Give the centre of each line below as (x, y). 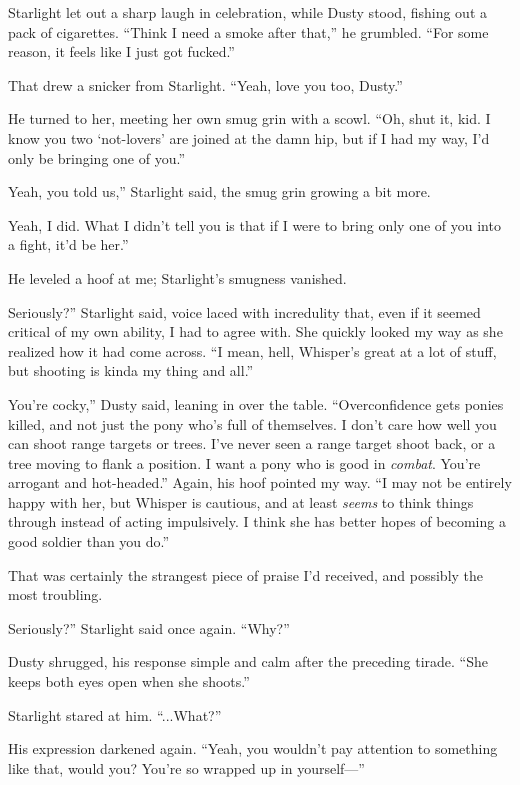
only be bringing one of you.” (97, 157)
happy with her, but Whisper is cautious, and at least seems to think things (241, 501)
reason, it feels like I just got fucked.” (121, 51)
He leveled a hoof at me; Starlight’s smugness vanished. (177, 277)
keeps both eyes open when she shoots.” (129, 681)
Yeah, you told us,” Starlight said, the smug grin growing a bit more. (219, 191)
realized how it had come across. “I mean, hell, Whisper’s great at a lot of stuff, (252, 350)
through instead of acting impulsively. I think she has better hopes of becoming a (257, 521)
